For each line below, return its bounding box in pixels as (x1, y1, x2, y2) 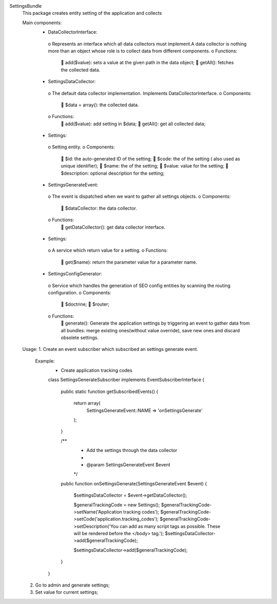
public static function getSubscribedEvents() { (61, 388, 159, 394)
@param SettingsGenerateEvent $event (86, 461, 170, 467)
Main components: (22, 20, 62, 26)
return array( (73, 400, 101, 406)
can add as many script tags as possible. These (120, 523, 221, 529)
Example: (35, 357, 55, 364)
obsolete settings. (61, 334, 99, 341)
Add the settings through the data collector (86, 447, 177, 454)
